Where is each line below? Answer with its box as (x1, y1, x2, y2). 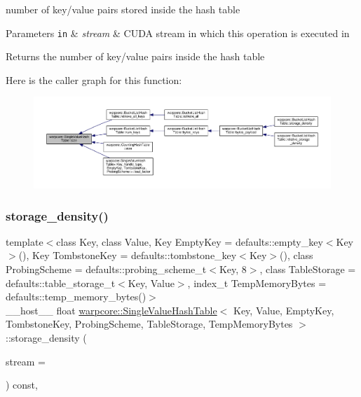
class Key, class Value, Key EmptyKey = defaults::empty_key (56, 234, 323, 249)
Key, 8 (219, 261, 247, 276)
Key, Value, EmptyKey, (233, 302, 334, 317)
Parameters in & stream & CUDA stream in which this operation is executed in (6, 25, 350, 40)
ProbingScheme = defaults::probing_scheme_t (6, 261, 207, 276)
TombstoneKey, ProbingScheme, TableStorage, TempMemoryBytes (6, 316, 293, 331)
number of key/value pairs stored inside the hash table (6, 2, 240, 16)
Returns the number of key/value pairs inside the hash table (6, 49, 265, 64)
